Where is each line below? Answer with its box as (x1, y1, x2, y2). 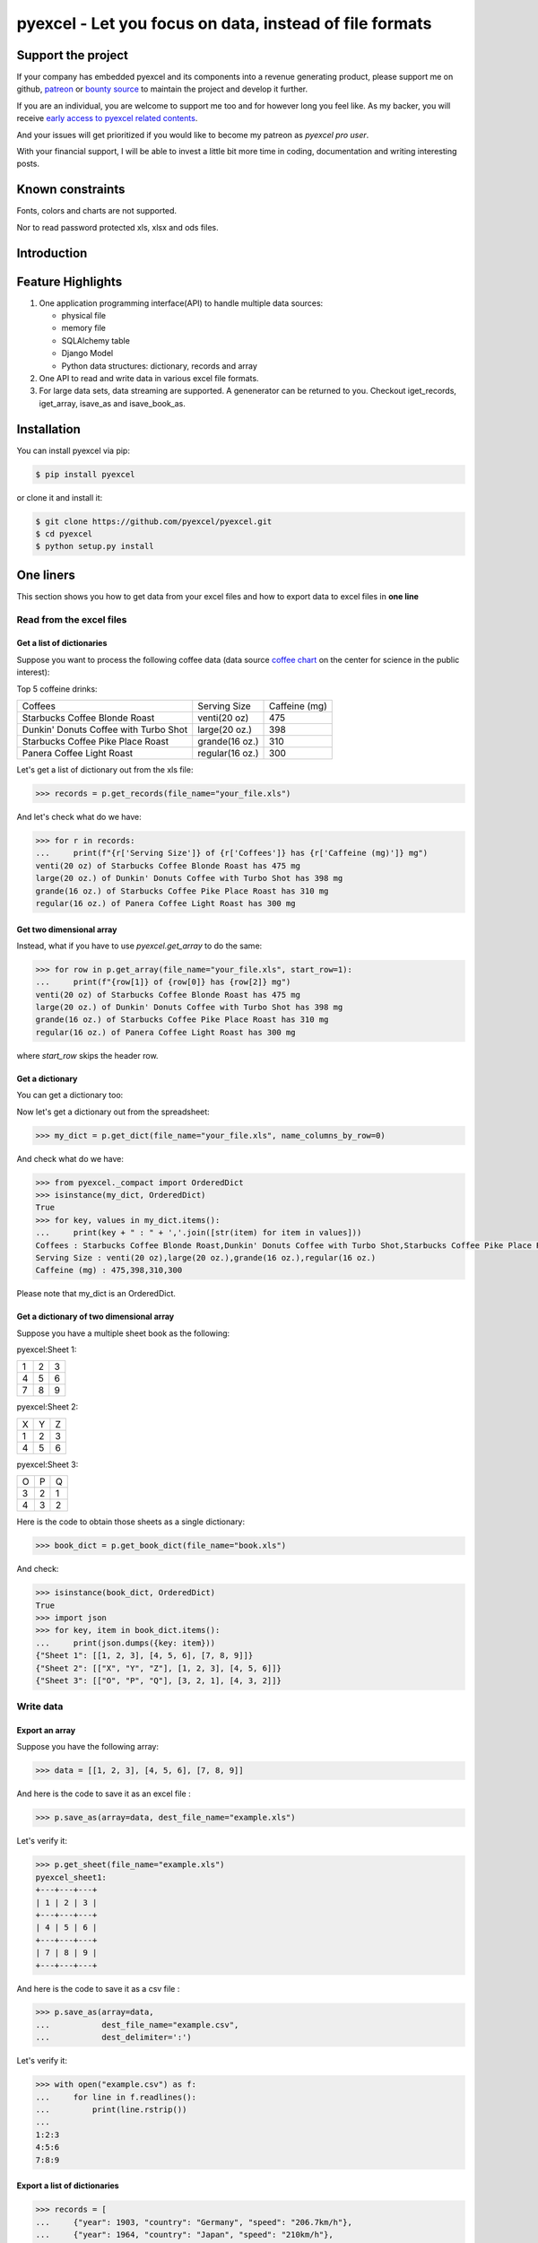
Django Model (61, 348, 114, 359)
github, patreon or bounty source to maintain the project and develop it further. (16, 83, 308, 94)
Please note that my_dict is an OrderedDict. (16, 1288, 177, 1299)
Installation (16, 422, 81, 437)
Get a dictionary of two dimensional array (16, 1311, 175, 1322)
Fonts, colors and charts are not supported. (16, 205, 178, 216)
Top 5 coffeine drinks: (16, 683, 98, 694)
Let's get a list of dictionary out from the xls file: (16, 764, 194, 775)
